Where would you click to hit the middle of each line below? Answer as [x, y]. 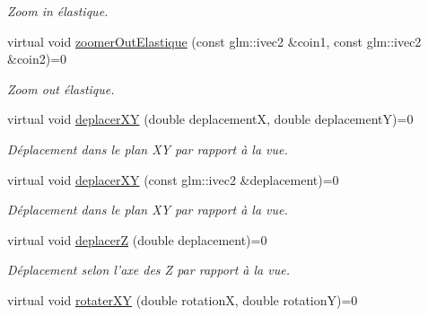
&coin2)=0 [37, 59]
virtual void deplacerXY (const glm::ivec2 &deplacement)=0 [173, 179]
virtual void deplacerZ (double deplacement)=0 [137, 239]
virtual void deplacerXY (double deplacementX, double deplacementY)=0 [210, 119]
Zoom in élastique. [58, 11]
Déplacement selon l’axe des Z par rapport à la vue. [148, 270]
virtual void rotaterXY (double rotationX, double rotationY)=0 [183, 299]
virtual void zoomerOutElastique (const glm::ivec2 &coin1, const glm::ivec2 [214, 41]
